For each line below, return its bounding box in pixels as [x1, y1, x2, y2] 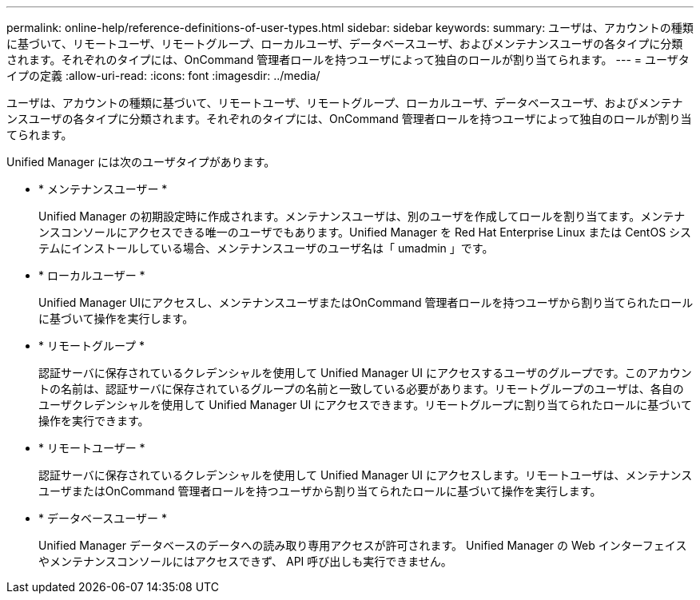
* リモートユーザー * [38, 441, 145, 455]
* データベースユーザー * [38, 511, 167, 525]
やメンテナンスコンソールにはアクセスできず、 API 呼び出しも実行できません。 [38, 554, 452, 568]
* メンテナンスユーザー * [38, 182, 168, 196]
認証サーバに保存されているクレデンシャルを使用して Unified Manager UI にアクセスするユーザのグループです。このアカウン [38, 366, 692, 379]
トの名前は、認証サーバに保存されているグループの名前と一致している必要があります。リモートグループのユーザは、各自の [38, 382, 684, 395]
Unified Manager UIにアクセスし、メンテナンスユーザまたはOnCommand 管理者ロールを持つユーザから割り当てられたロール [38, 296, 694, 309]
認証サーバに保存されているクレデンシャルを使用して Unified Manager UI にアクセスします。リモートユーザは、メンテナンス [38, 468, 693, 482]
